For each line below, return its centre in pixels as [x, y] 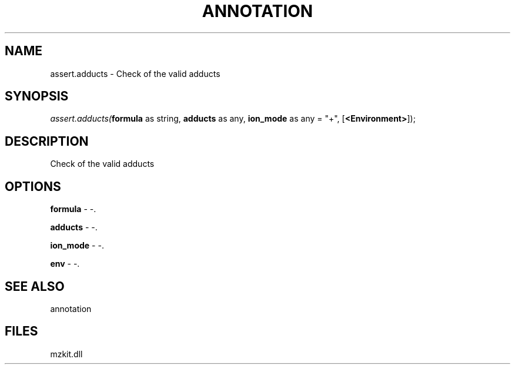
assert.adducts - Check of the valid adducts [135, 73]
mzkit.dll [66, 354]
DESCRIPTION [47, 141]
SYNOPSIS [37, 96]
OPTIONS [33, 186]
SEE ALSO [35, 286]
